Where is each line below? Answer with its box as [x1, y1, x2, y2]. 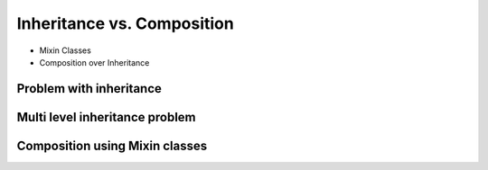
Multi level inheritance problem [16, 109, 196, 125]
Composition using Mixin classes [16, 138, 208, 153]
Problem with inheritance [16, 81, 163, 96]
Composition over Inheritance [39, 57, 150, 67]
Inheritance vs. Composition [16, 13, 234, 33]
